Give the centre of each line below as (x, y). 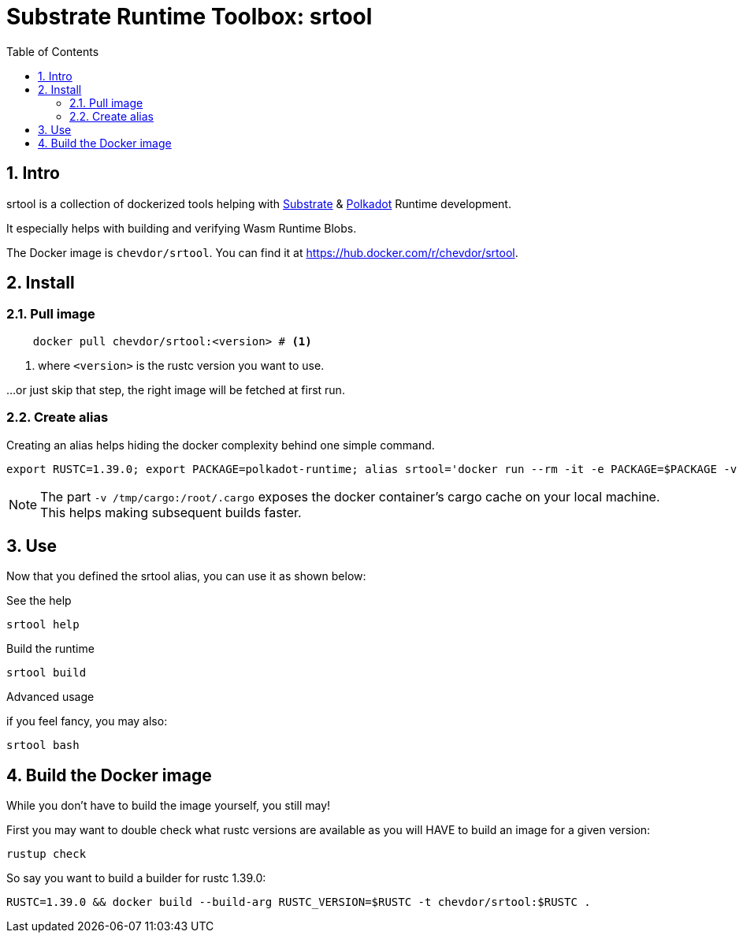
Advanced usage (50, 697)
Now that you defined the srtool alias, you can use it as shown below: (186, 576)
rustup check (46, 854)
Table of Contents (53, 51)
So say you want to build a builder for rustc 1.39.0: (136, 878)
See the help (39, 601)
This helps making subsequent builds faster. (171, 512)
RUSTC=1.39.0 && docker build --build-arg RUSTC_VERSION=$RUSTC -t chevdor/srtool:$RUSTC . (299, 902)
